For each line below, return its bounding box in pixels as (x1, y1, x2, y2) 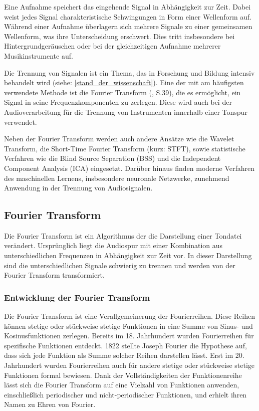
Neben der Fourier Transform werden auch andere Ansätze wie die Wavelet (4, 133, 234, 144)
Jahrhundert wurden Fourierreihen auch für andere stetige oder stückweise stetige (4, 360, 255, 370)
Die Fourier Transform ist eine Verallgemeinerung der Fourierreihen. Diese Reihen (4, 311, 255, 321)
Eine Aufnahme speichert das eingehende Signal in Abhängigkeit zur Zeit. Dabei (4, 2, 251, 12)
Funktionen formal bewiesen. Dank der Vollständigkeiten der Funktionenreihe (4, 369, 242, 380)
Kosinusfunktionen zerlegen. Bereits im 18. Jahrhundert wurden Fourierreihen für (4, 330, 254, 341)
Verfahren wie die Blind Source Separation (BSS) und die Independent (4, 153, 221, 163)
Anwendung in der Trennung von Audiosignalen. (4, 182, 153, 193)
